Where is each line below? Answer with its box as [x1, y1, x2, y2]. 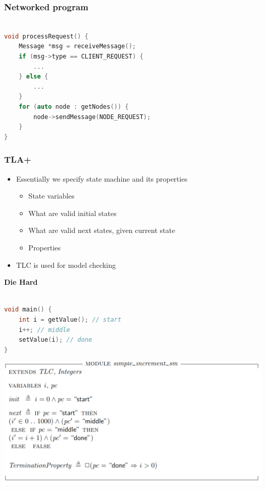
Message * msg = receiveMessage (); [18, 43, 136, 50]
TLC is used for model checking [16, 259, 116, 270]
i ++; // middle [18, 326, 70, 334]
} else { [18, 73, 48, 81]
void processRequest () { [4, 32, 88, 40]
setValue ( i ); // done [18, 336, 92, 344]
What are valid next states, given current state [28, 225, 175, 236]
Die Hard [4, 277, 38, 287]
